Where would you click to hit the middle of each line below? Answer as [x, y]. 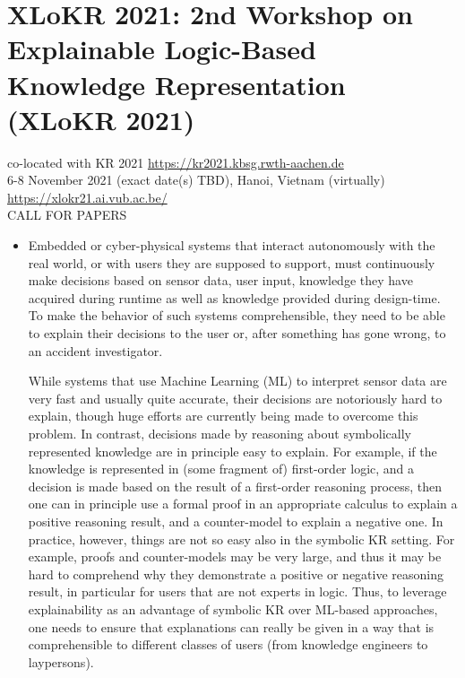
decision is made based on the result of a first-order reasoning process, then [235, 486]
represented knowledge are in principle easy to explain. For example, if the [232, 451]
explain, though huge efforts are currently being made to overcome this [223, 416]
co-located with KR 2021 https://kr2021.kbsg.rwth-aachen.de [176, 162]
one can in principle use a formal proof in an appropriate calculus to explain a [243, 504]
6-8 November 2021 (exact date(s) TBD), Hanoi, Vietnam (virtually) [196, 180]
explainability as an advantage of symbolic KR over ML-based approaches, [233, 608]
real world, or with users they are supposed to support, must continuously [232, 262]
